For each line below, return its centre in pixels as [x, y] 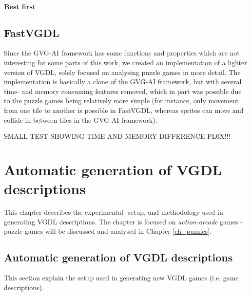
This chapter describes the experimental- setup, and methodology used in [114, 212]
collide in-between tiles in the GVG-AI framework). [81, 120]
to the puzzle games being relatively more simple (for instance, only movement [121, 101]
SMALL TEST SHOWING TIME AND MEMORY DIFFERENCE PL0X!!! [117, 136]
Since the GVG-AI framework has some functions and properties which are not [122, 53]
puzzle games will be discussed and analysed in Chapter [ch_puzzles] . [108, 231]
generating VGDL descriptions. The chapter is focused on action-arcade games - [123, 221]
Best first [20, 6]
